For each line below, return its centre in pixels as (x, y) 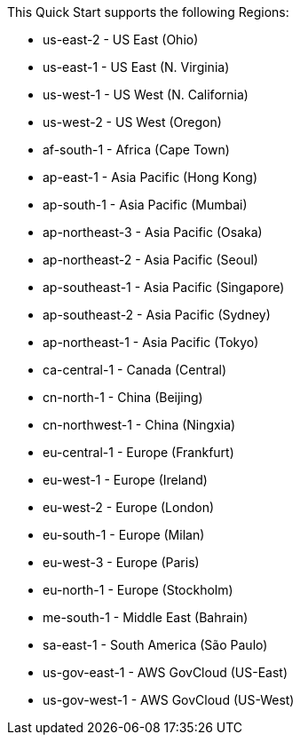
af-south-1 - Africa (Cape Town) (136, 150)
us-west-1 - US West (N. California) (146, 95)
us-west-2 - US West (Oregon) (132, 122)
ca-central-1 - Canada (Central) (134, 370)
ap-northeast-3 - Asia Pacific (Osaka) (153, 232)
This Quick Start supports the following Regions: (148, 12)
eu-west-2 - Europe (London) (129, 507)
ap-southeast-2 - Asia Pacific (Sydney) (157, 315)
